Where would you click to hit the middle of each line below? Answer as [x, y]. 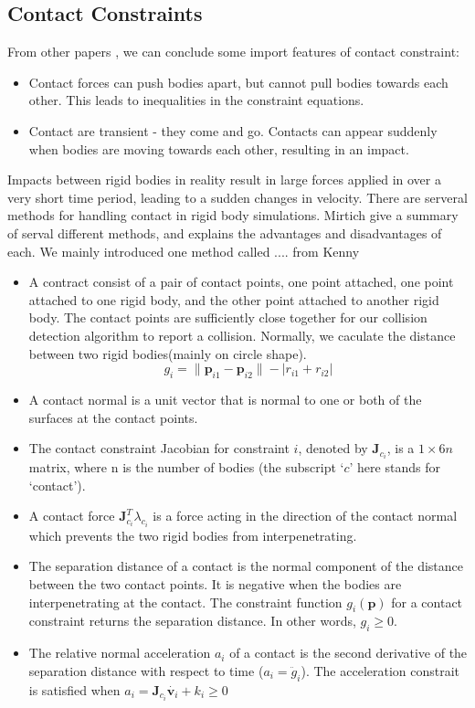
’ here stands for [395, 467]
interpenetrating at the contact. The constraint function [185, 602]
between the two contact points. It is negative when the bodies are [215, 584]
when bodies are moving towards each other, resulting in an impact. [219, 148]
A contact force [72, 516]
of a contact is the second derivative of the [348, 653]
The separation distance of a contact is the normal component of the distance [246, 566]
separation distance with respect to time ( [146, 670]
